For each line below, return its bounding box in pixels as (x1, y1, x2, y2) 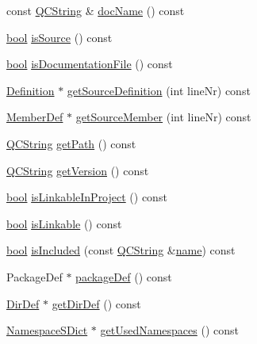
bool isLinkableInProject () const (6, 189, 167, 205)
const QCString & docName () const (6, 2, 185, 18)
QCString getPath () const (6, 135, 136, 151)
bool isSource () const (6, 29, 113, 45)
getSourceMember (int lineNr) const (75, 109, 251, 125)
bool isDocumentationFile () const (6, 55, 173, 72)
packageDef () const (75, 268, 172, 285)
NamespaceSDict (6, 322, 88, 338)
